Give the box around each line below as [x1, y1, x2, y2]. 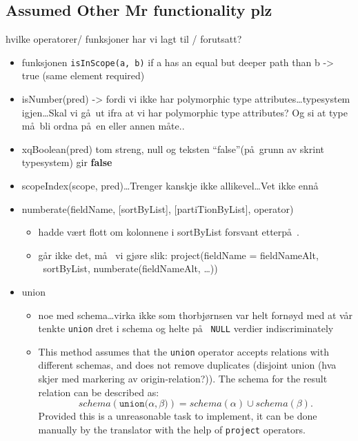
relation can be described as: [38, 384, 159, 399]
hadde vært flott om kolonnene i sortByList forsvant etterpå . [38, 225, 299, 239]
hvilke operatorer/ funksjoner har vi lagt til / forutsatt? [6, 32, 242, 46]
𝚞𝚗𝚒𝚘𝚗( [119, 399, 149, 409]
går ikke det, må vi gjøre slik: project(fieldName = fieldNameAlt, [38, 247, 319, 262]
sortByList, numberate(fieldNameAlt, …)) [43, 261, 218, 276]
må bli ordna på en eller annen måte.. [21, 119, 185, 133]
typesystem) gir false [21, 155, 112, 170]
